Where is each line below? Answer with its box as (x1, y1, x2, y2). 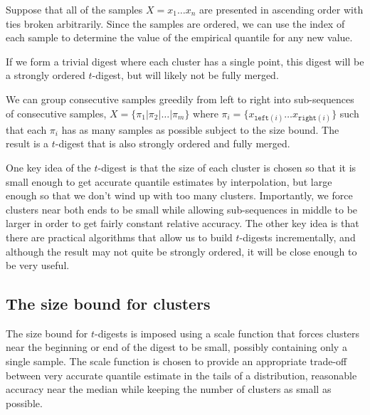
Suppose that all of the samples (6, 2, 143, 16)
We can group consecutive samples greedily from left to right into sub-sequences (6, 91, 354, 106)
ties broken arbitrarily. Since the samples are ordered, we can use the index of (6, 16, 345, 31)
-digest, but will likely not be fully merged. (92, 68, 279, 83)
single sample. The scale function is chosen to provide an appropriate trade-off (6, 354, 347, 369)
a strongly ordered (6, 68, 85, 83)
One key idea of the (6, 159, 91, 174)
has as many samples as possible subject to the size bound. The (61, 122, 339, 137)
